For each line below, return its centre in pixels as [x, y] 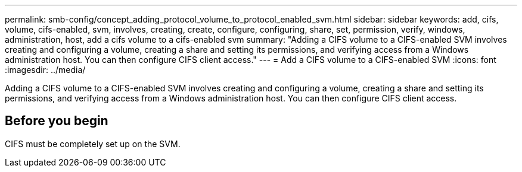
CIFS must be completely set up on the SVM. [93, 144]
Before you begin [57, 121]
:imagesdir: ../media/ [45, 70]
